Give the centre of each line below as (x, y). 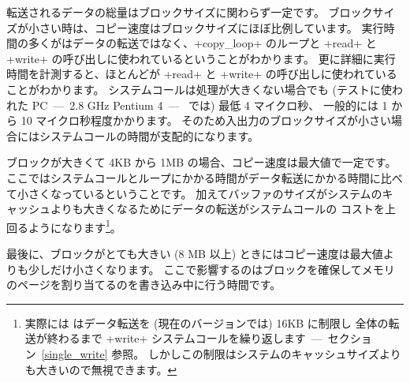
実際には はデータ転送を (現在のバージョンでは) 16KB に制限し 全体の (207, 322)
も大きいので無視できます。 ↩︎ (101, 369)
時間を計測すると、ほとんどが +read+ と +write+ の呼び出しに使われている (202, 74)
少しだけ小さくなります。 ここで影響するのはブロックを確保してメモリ (211, 269)
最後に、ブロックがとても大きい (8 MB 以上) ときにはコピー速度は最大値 (195, 253)
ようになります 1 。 (75, 226)
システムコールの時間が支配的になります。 (149, 135)
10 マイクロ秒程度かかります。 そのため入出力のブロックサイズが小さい (206, 120)
